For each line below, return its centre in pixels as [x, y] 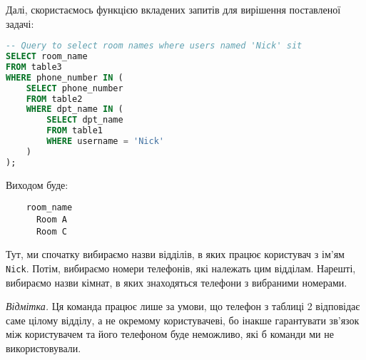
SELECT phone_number [75, 88]
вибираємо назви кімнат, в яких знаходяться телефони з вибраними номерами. [177, 282]
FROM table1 [75, 131]
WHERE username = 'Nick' [105, 142]
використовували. [44, 348]
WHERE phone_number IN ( [65, 77]
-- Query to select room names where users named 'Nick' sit [154, 46]
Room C [51, 231]
